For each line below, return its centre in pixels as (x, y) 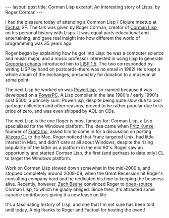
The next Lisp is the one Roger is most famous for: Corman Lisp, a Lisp (79, 121)
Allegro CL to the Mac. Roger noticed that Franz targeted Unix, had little (79, 137)
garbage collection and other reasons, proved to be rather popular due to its (84, 106)
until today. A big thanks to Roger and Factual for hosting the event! (75, 210)
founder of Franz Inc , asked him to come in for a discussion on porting (78, 131)
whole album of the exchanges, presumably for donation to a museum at (81, 75)
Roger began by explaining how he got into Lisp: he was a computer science (84, 53)
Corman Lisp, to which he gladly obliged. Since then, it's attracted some (80, 189)
